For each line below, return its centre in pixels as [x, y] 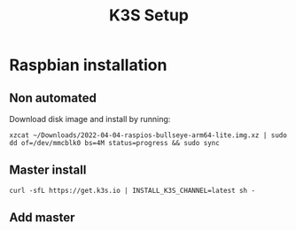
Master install [48, 170]
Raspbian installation [88, 65]
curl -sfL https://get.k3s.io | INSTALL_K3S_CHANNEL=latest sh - [132, 190]
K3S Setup [149, 15]
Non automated [53, 98]
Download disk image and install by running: [90, 119]
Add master [42, 218]
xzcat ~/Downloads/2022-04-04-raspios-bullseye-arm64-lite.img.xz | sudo [148, 135]
